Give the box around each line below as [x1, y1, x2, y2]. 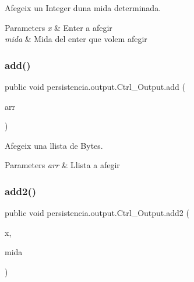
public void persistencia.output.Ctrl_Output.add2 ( [5, 207, 189, 219]
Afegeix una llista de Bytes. [5, 139, 103, 151]
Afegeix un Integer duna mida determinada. [5, 2, 161, 13]
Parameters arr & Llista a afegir [5, 159, 120, 171]
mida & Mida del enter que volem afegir [5, 33, 147, 45]
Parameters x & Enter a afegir [5, 21, 112, 33]
